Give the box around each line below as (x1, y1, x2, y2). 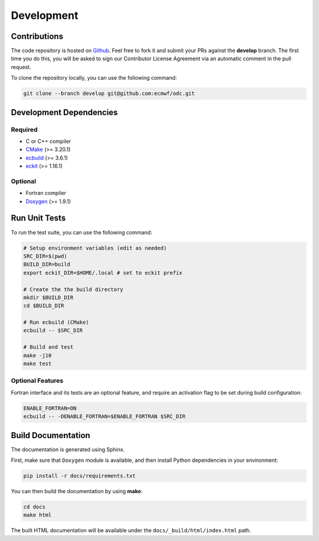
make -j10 (23, 352, 52, 359)
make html (23, 511, 52, 519)
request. (11, 63, 32, 70)
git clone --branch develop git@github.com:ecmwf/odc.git (23, 90, 195, 97)
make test (23, 360, 52, 367)
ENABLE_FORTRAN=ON (23, 405, 77, 412)
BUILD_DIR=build (23, 261, 71, 268)
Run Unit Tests (11, 213, 66, 223)
